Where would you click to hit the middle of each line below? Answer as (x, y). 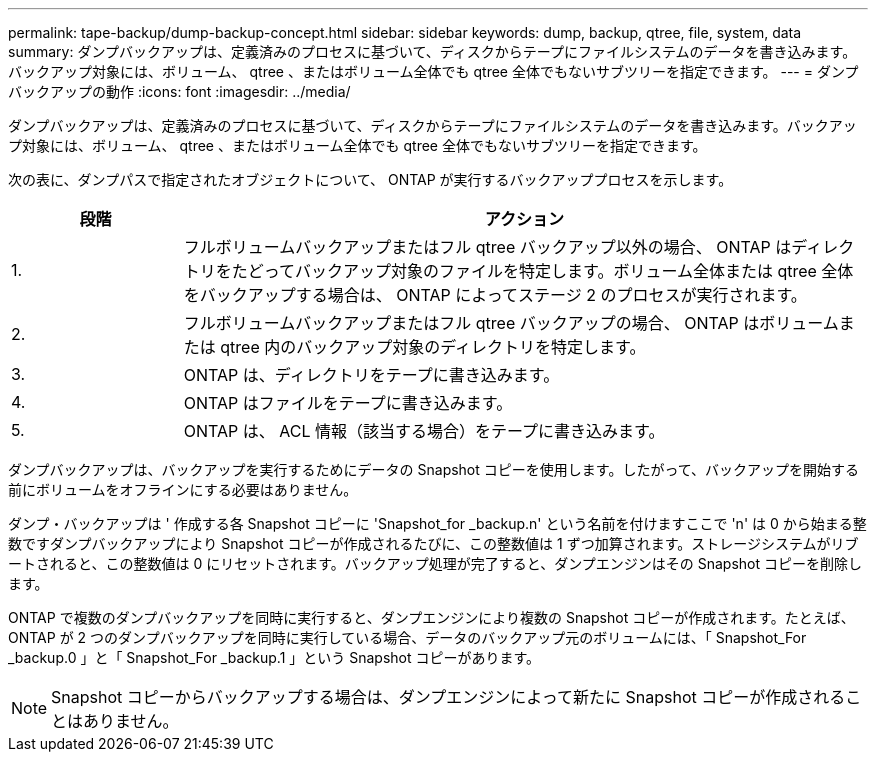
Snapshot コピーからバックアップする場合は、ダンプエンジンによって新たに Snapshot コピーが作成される (448, 697)
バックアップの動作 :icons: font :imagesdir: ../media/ (179, 91)
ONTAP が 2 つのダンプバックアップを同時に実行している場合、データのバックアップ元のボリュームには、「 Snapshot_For (407, 637)
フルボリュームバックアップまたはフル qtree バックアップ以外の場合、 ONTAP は (487, 247)
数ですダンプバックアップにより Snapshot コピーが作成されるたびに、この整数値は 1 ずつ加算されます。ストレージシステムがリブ (433, 543)
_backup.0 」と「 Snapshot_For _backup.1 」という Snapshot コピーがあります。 (274, 657)
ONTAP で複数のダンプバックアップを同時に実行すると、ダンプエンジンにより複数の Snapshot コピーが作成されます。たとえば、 (431, 617)
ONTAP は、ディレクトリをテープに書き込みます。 (371, 375)
